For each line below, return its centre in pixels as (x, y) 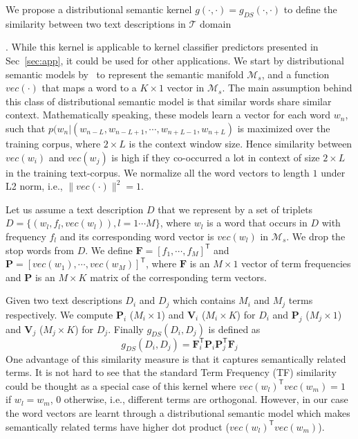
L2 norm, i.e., (34, 186)
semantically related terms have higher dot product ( (117, 426)
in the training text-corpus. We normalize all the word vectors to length (158, 172)
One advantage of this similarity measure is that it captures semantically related (176, 358)
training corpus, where (53, 143)
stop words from (40, 250)
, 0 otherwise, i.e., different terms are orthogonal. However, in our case (199, 399)
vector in (186, 88)
